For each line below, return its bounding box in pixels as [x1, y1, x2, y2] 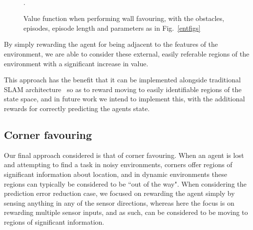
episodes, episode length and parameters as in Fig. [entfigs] [23, 22, 201, 33]
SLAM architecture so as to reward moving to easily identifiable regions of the [4, 84, 242, 94]
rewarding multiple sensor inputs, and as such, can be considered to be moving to [4, 207, 248, 217]
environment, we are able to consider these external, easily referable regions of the [4, 48, 250, 58]
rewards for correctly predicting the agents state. [4, 103, 150, 113]
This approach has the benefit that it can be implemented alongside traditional [4, 75, 241, 85]
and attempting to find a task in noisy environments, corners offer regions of [4, 159, 232, 170]
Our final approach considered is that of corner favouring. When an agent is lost [4, 150, 244, 160]
